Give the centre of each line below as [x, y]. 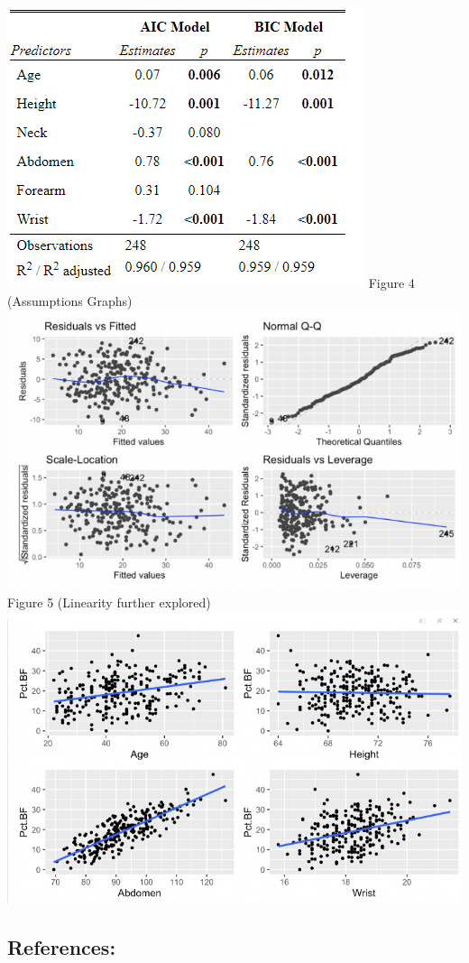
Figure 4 [391, 282]
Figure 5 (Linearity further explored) [109, 602]
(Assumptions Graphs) [70, 300]
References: [62, 946]
